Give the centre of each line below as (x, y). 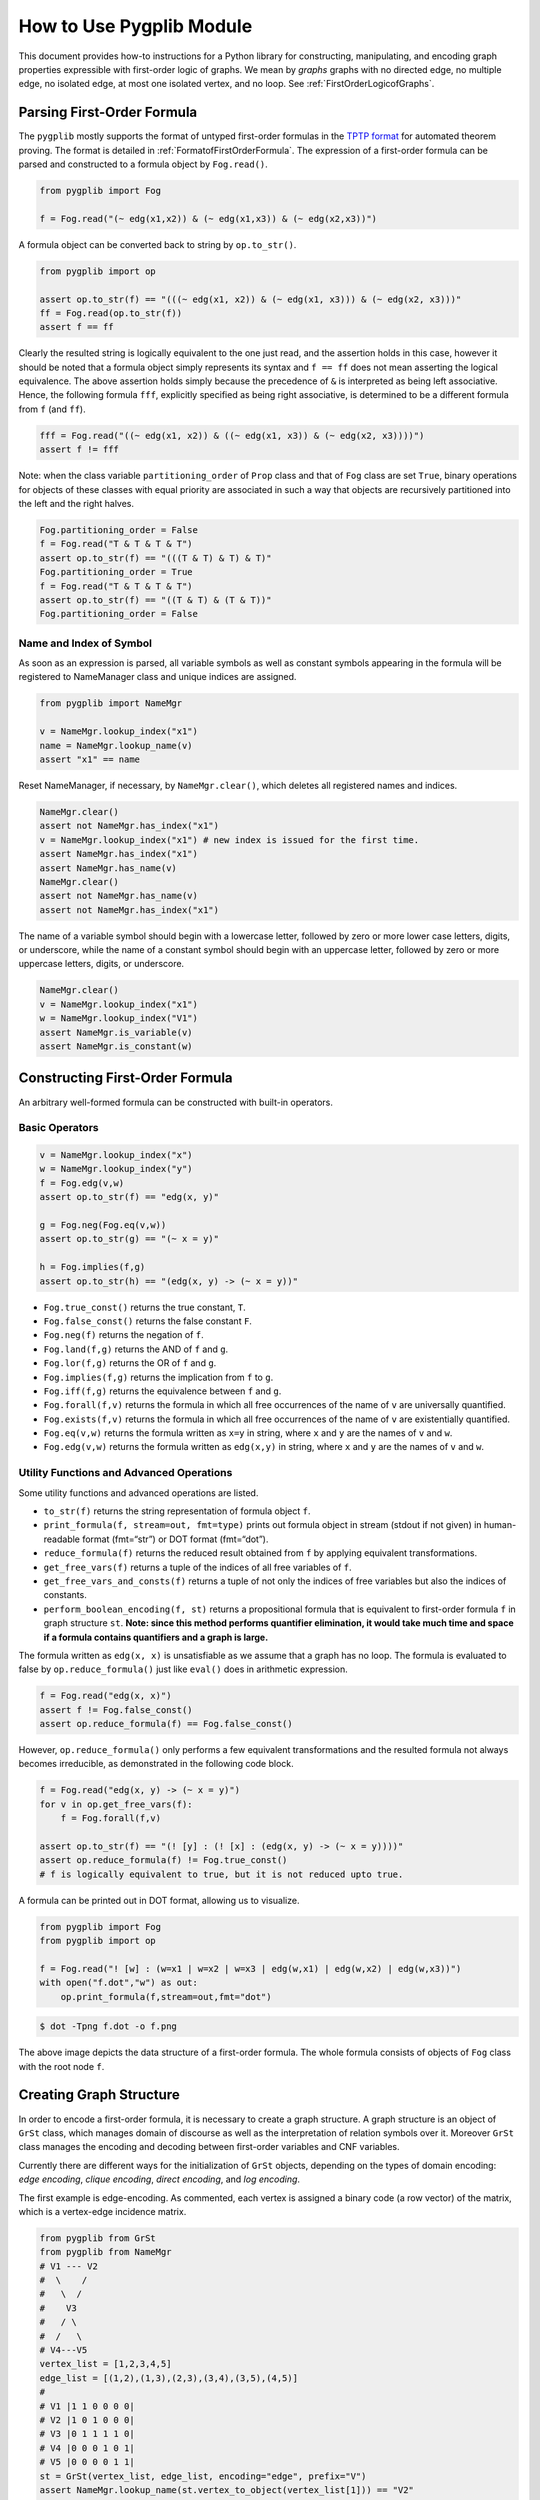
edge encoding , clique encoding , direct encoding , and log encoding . (159, 2179)
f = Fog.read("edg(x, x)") (105, 1696)
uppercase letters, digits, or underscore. (101, 964)
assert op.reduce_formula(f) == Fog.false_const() (166, 1724)
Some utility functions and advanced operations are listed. (138, 1492)
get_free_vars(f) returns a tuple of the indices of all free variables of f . (197, 1567)
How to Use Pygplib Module (135, 26)
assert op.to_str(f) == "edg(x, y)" (129, 1197)
